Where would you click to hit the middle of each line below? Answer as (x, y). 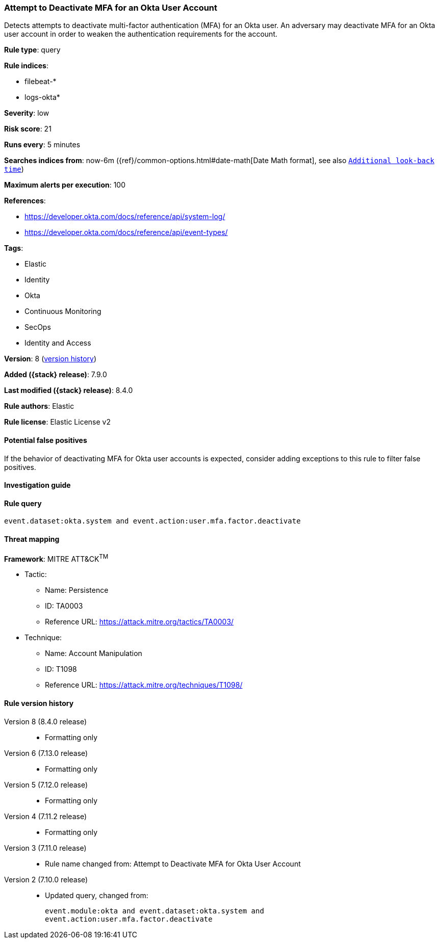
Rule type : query (32, 50)
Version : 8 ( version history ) (50, 359)
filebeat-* (41, 82)
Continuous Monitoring (63, 311)
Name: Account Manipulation (94, 653)
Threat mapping (32, 539)
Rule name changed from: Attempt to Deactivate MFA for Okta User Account (173, 863)
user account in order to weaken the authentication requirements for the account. (141, 34)
